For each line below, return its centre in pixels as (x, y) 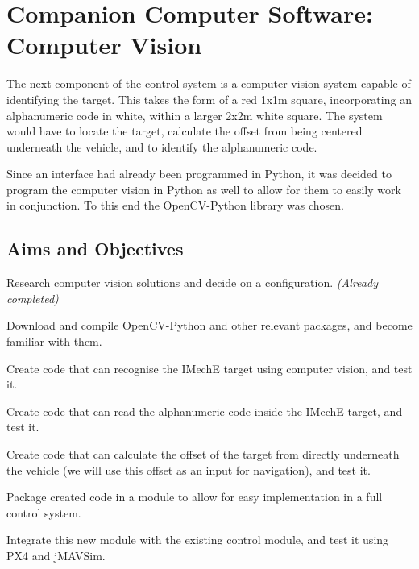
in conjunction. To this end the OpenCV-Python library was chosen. (175, 205)
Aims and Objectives (95, 249)
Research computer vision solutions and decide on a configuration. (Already (192, 282)
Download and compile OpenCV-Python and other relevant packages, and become (209, 325)
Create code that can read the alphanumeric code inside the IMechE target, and (205, 411)
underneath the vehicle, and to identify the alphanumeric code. (162, 146)
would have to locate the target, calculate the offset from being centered (185, 131)
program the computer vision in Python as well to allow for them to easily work (204, 189)
